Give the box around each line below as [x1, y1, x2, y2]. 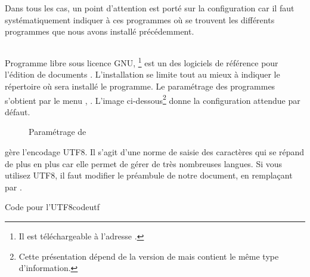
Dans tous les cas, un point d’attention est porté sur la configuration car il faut [5, 2, 294, 14]
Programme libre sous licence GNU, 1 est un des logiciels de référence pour [5, 55, 278, 69]
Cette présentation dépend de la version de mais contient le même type [18, 250, 279, 262]
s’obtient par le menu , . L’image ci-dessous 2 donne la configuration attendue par [5, 92, 300, 106]
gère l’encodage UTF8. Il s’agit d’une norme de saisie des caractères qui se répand [5, 146, 305, 158]
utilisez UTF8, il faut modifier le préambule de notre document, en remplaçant [5, 169, 293, 181]
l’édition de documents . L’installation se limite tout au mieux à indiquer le [5, 68, 280, 81]
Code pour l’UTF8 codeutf [5, 201, 100, 213]
